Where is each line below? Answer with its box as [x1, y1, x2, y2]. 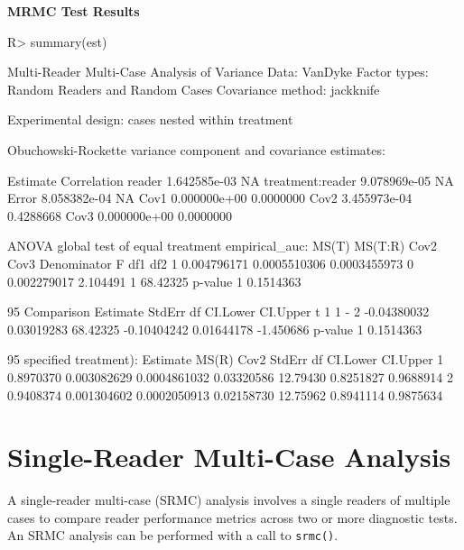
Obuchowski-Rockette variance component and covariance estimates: [7, 140, 385, 159]
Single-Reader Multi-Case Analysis [7, 438, 451, 475]
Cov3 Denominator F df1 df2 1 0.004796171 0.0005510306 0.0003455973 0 [7, 253, 413, 272]
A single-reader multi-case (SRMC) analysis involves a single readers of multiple [7, 490, 450, 509]
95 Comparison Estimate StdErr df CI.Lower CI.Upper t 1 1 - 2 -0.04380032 [7, 302, 430, 321]
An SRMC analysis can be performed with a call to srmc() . [7, 526, 339, 545]
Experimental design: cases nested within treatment [7, 110, 293, 129]
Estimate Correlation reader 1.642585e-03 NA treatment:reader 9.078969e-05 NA [7, 170, 454, 189]
